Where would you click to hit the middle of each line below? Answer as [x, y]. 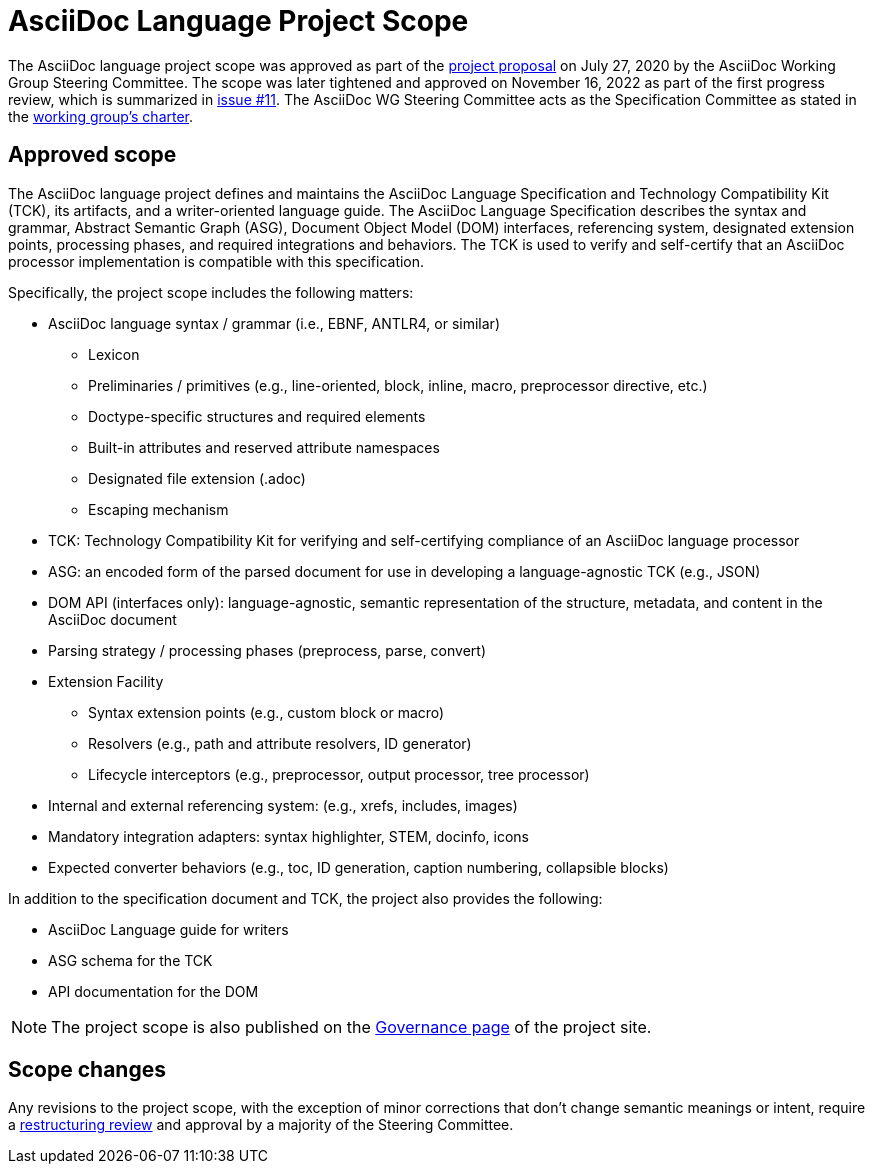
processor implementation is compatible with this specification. [216, 261]
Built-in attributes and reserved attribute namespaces [264, 447]
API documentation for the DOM [153, 991]
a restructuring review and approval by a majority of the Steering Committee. [261, 1125]
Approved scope [92, 155]
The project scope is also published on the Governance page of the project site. [351, 1026]
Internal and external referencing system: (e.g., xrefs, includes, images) [283, 805]
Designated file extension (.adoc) [197, 478]
